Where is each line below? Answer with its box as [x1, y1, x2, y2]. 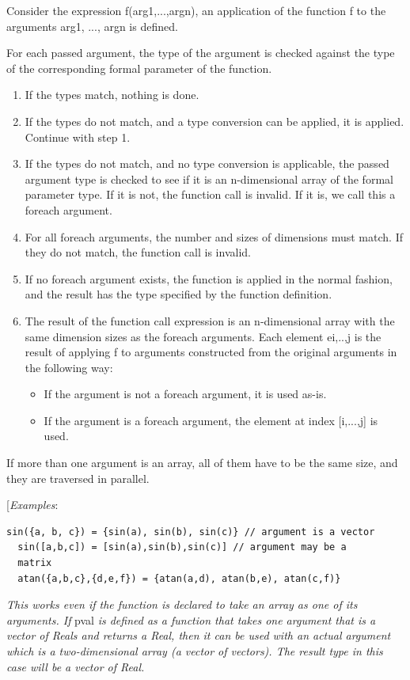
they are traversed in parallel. [6, 469, 150, 486]
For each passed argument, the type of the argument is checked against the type [6, 44, 395, 61]
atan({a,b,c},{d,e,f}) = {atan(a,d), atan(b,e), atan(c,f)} [17, 572, 341, 584]
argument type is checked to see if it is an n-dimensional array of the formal [25, 170, 393, 187]
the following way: [25, 359, 113, 375]
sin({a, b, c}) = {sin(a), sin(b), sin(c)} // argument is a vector [6, 526, 375, 538]
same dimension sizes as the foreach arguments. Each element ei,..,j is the [25, 328, 382, 344]
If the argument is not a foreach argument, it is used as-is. [44, 386, 327, 402]
